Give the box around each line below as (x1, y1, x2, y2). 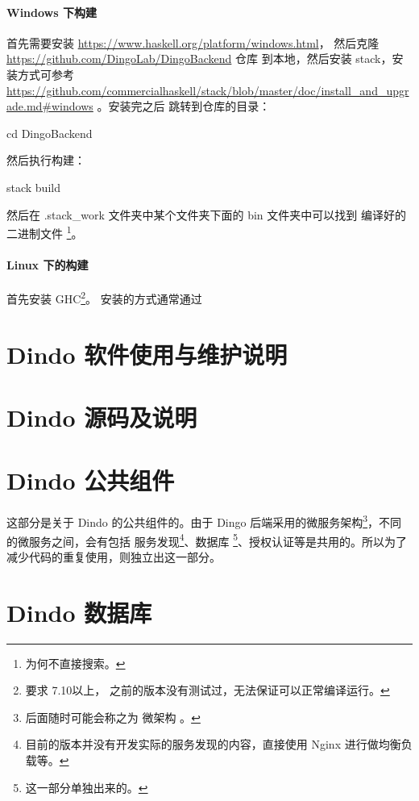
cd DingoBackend (6, 124, 93, 141)
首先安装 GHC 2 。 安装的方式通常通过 (6, 288, 202, 307)
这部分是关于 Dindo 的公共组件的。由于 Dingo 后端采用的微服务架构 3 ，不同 (6, 511, 402, 530)
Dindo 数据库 (6, 595, 152, 628)
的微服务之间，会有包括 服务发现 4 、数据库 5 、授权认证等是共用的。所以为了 (6, 530, 408, 549)
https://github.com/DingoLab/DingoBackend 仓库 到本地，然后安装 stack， (6, 50, 392, 67)
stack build (6, 178, 60, 195)
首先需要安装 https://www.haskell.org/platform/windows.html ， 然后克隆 (6, 34, 380, 51)
